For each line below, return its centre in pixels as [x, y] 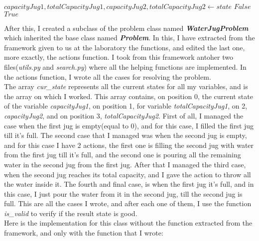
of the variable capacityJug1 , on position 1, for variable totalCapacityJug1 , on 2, [126, 106]
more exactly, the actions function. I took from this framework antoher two [119, 57]
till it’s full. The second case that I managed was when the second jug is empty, [126, 135]
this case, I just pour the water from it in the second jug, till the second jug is [123, 193]
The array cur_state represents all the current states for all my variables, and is [126, 86]
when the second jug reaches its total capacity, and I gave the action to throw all [128, 174]
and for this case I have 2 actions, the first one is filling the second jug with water [129, 145]
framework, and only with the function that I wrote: [84, 233]
